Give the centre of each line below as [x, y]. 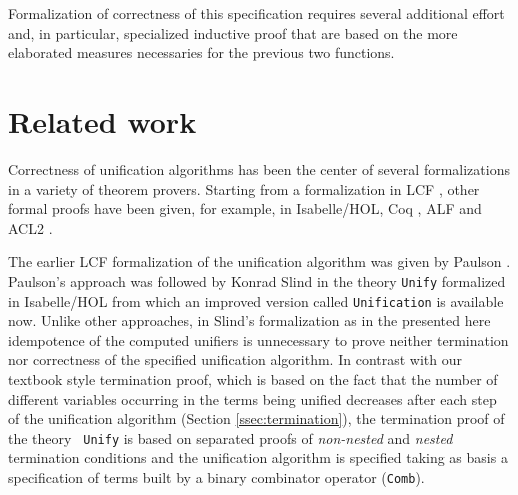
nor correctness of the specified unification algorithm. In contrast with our [235, 359]
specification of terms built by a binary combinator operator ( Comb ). [216, 477]
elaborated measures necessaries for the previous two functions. [201, 52]
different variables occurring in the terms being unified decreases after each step [252, 398]
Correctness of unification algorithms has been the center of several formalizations [259, 168]
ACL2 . [30, 227]
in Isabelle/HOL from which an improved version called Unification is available [256, 300]
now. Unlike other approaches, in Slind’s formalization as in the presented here [249, 320]
